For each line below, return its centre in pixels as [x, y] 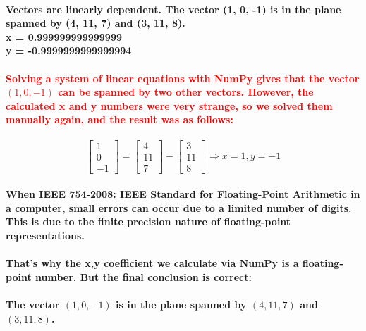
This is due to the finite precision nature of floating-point [148, 221]
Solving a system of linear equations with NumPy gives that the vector [183, 78]
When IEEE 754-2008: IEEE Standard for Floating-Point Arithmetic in [183, 194]
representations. [45, 236]
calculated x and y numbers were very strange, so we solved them [169, 105]
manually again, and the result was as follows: [120, 119]
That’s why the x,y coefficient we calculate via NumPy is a [152, 263]
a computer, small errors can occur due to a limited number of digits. [179, 207]
